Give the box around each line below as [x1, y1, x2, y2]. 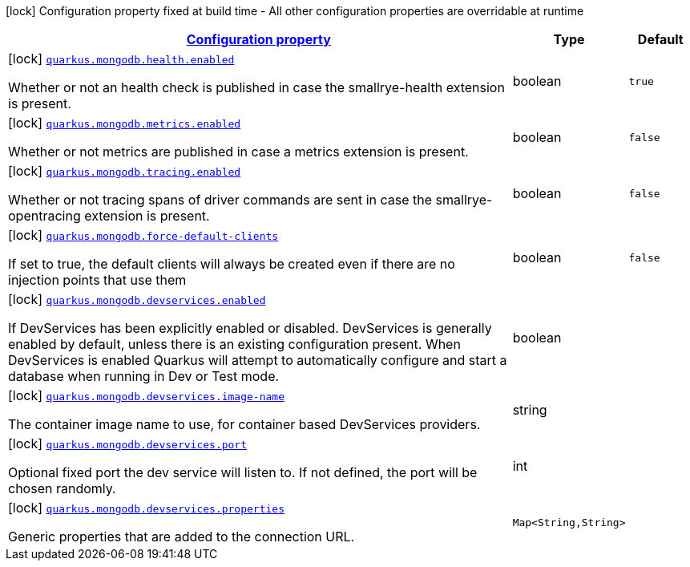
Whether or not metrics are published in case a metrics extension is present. [8, 144, 469, 160]
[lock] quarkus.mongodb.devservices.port [8, 435, 248, 452]
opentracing [8, 208, 81, 224]
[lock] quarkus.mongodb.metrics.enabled [8, 115, 241, 131]
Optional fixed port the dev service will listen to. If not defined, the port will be [8, 464, 478, 480]
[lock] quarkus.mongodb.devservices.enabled [8, 291, 266, 307]
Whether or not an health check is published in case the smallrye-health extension [8, 79, 505, 95]
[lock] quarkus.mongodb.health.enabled [8, 51, 235, 67]
